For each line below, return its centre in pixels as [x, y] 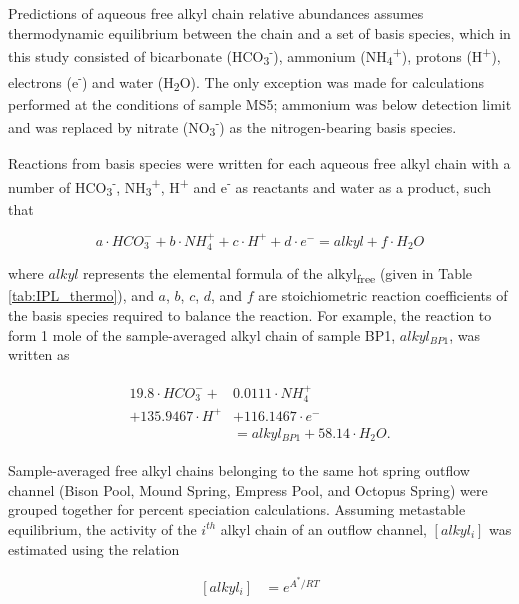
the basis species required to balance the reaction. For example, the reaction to [250, 315]
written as [39, 354]
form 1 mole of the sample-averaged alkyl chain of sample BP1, [202, 334]
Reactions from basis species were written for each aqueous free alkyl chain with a [259, 163]
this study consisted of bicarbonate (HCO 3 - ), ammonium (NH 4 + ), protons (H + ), [254, 56]
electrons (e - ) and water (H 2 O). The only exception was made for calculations [246, 81]
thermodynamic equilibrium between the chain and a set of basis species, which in [259, 32]
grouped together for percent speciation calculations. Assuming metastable [237, 509]
